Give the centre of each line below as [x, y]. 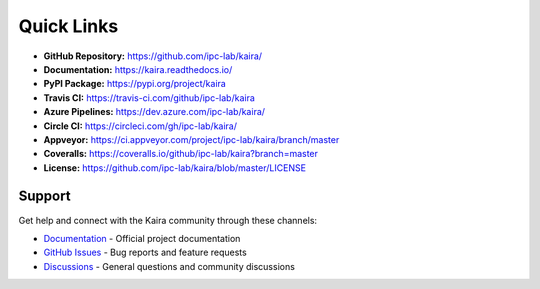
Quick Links [68, 26]
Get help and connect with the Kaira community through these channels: [168, 220]
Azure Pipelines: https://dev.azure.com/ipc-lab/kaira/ [154, 112]
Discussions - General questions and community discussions [169, 266]
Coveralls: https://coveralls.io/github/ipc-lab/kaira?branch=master [181, 154]
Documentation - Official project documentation [142, 238]
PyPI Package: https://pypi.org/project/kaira [135, 84]
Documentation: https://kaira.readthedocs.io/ [138, 69]
